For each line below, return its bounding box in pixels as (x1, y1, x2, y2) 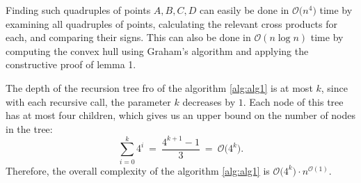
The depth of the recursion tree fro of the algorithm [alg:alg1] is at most (6, 80, 313, 95)
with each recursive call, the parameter (6, 94, 171, 109)
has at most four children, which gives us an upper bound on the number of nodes (6, 108, 356, 122)
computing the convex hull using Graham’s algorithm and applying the (6, 43, 309, 58)
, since (321, 80, 348, 95)
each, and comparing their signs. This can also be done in (6, 30, 251, 45)
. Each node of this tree (243, 94, 344, 109)
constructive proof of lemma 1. (6, 57, 136, 72)
